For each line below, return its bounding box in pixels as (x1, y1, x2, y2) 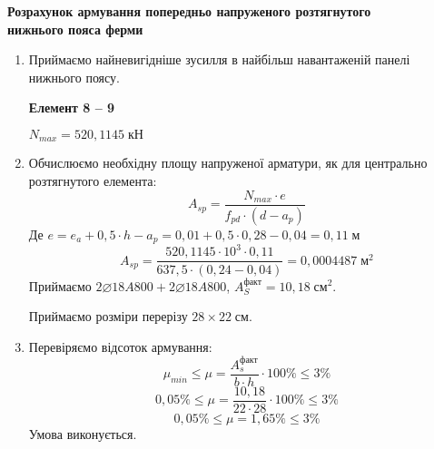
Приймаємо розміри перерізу (28, 307, 188, 326)
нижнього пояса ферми (7, 19, 143, 38)
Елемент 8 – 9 (28, 98, 115, 117)
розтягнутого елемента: (28, 171, 157, 190)
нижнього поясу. (28, 67, 120, 86)
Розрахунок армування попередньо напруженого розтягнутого (7, 2, 371, 20)
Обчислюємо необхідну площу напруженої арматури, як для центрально (28, 153, 428, 172)
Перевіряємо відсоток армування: (28, 337, 212, 356)
